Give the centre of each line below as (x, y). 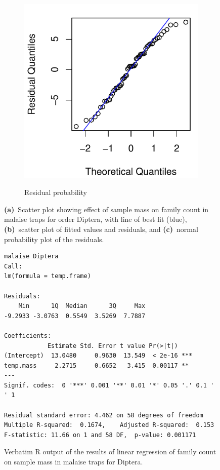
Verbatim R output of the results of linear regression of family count (110, 452)
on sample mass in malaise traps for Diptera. (74, 462)
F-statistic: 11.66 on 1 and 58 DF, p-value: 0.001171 (100, 435)
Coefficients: (28, 336)
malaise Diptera (31, 257)
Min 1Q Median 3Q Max (82, 306)
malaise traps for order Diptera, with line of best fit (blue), (96, 219)
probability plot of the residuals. (54, 239)
